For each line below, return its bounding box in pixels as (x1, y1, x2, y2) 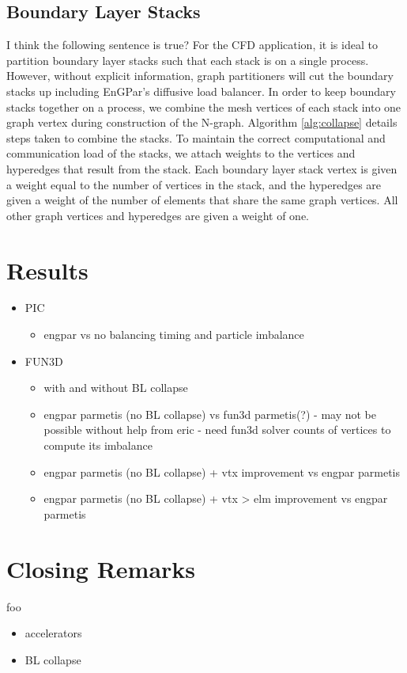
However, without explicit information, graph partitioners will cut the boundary (6, 67, 394, 84)
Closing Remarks (6, 552, 196, 584)
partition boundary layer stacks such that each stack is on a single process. (6, 51, 369, 68)
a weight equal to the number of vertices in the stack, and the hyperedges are (6, 176, 382, 192)
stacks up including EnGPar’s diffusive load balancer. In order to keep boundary (6, 82, 396, 99)
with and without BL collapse (43, 379, 188, 396)
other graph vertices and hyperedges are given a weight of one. (6, 207, 309, 223)
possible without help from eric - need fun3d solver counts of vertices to (43, 421, 391, 438)
